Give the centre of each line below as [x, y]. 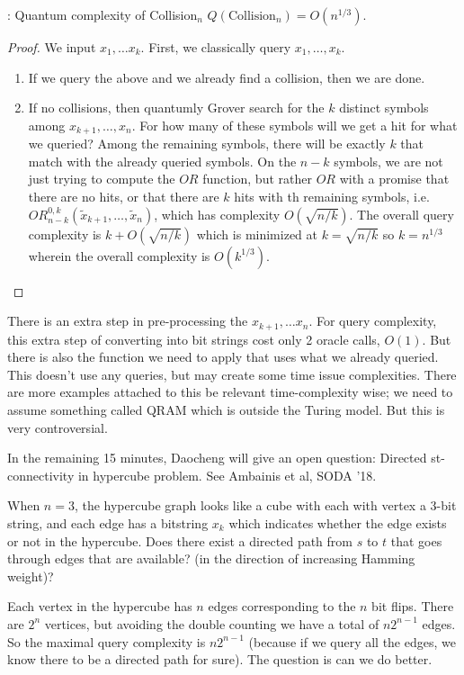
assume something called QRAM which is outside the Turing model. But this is [226, 410]
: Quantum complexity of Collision [103, 14]
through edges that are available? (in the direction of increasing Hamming [211, 558]
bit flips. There [413, 606]
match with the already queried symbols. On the [162, 161]
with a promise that [394, 179]
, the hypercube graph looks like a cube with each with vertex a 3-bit [265, 505]
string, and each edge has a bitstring [108, 523]
